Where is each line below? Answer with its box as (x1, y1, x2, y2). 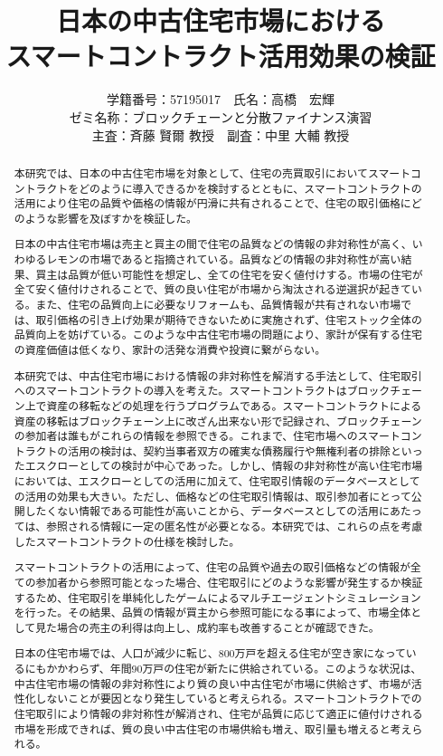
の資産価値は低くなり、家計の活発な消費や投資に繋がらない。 (14, 342, 326, 357)
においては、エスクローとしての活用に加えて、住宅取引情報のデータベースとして (14, 474, 420, 489)
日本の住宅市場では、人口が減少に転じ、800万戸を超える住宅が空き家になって (14, 646, 406, 661)
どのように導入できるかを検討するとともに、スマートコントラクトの (79, 180, 422, 196)
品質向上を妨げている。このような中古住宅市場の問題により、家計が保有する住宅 (14, 327, 422, 342)
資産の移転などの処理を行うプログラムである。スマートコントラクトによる (46, 397, 422, 413)
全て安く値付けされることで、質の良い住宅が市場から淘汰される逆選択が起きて (14, 282, 411, 297)
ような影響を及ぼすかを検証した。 (24, 210, 197, 225)
